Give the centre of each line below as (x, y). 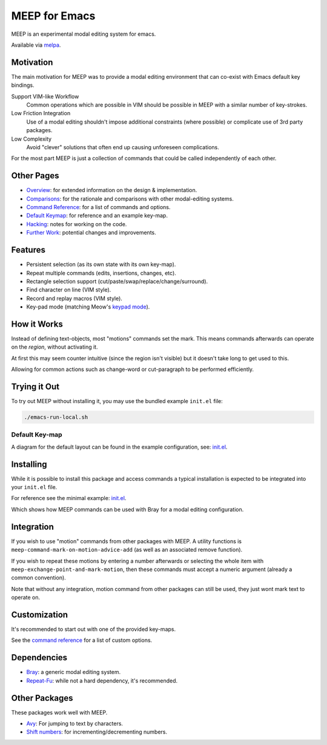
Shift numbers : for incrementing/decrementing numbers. (97, 732)
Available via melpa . (36, 45)
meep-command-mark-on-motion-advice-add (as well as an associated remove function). (127, 550)
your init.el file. (34, 487)
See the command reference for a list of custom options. (82, 640)
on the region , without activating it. (54, 347)
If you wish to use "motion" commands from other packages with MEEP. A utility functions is (127, 541)
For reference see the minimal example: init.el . (69, 498)
